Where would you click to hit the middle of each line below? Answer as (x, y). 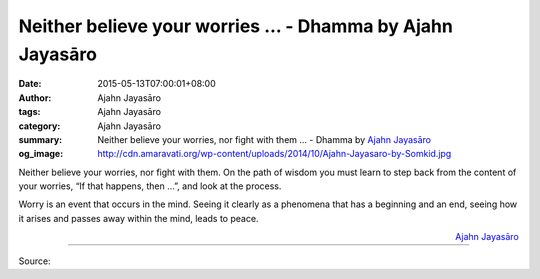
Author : (35, 97)
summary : (40, 139)
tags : (29, 112)
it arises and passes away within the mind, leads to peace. (138, 218)
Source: (34, 261)
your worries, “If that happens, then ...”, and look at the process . (150, 186)
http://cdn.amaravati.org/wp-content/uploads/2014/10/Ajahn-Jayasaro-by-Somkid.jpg (274, 154)
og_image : (41, 154)
